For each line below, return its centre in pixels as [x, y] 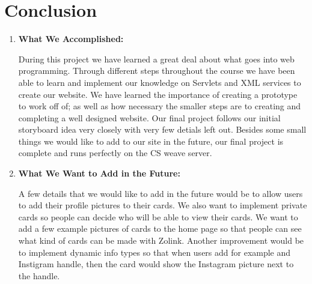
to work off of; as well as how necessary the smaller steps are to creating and [160, 106]
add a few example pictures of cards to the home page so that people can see [160, 228]
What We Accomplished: [71, 39]
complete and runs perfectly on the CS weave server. [115, 153]
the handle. [39, 275]
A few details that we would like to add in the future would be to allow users [161, 193]
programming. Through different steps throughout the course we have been [157, 71]
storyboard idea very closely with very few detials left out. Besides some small [162, 129]
